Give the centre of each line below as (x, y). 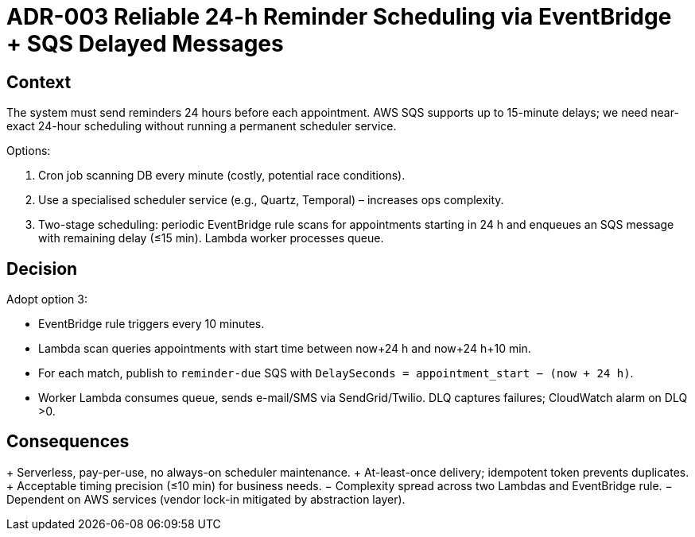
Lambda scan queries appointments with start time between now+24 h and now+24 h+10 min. (285, 349)
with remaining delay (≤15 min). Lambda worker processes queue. (211, 238)
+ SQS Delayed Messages (145, 44)
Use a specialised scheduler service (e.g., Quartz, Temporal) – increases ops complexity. (271, 200)
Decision (42, 268)
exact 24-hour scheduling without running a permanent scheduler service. (202, 126)
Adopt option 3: (47, 299)
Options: (29, 151)
